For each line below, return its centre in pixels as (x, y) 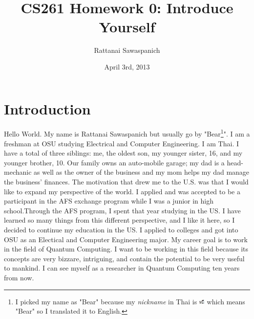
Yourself (127, 27)
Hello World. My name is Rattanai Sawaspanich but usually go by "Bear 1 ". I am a (127, 133)
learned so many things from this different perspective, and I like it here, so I (119, 220)
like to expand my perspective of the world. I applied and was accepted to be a (122, 191)
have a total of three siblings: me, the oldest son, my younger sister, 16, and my (123, 153)
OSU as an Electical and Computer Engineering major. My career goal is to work (126, 239)
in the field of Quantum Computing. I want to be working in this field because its (126, 249)
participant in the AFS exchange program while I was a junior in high (109, 201)
